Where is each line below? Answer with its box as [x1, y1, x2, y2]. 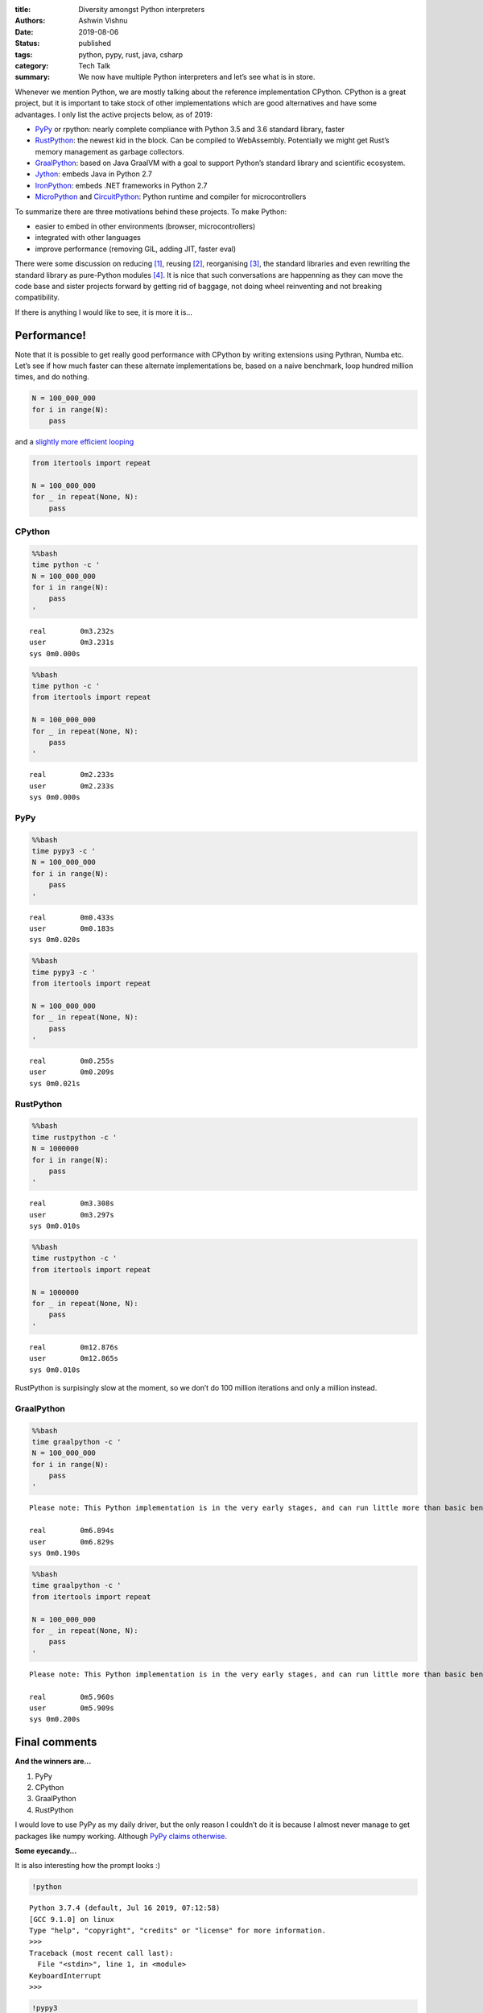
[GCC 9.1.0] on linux [29, 1915, 114, 1924]
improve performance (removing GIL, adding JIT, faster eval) [35, 244, 237, 254]
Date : [14, 27, 34, 36]
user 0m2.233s [29, 781, 114, 791]
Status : [14, 39, 40, 48]
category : [14, 60, 49, 70]
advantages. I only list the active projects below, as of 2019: [14, 110, 213, 119]
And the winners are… [14, 1756, 92, 1767]
